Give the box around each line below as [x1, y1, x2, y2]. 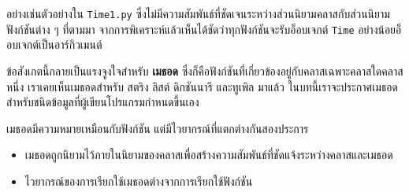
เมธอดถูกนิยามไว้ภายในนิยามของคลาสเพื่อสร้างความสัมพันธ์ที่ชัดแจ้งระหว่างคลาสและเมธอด [24, 146, 393, 163]
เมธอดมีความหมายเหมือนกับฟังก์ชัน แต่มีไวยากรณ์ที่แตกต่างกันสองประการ [6, 120, 309, 136]
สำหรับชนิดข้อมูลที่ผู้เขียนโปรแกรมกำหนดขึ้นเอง [6, 94, 199, 110]
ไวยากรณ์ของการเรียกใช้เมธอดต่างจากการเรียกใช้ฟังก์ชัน [24, 172, 253, 189]
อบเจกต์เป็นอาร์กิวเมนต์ [6, 36, 102, 53]
